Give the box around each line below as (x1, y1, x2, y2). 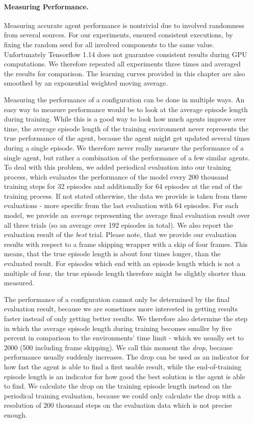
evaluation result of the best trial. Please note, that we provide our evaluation (4, 229, 237, 240)
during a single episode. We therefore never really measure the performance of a (4, 142, 244, 152)
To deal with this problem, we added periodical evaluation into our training (4, 162, 231, 172)
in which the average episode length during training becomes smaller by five (4, 323, 232, 333)
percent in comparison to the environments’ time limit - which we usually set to (4, 332, 244, 343)
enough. (4, 409, 27, 420)
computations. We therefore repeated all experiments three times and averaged (4, 59, 241, 69)
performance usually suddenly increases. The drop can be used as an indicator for (4, 352, 250, 362)
